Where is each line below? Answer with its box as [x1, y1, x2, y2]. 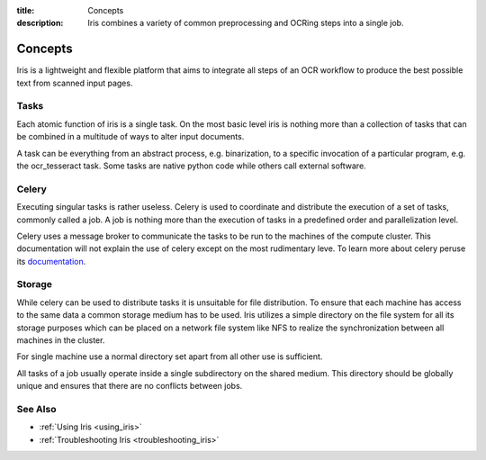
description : [16, 18, 64, 29]
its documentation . [16, 256, 86, 266]
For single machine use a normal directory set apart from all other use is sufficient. [16, 351, 323, 362]
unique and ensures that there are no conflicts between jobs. [16, 381, 243, 392]
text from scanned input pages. [16, 77, 133, 88]
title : [16, 5, 35, 15]
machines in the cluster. [16, 335, 105, 346]
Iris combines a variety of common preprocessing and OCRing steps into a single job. [87, 18, 404, 29]
